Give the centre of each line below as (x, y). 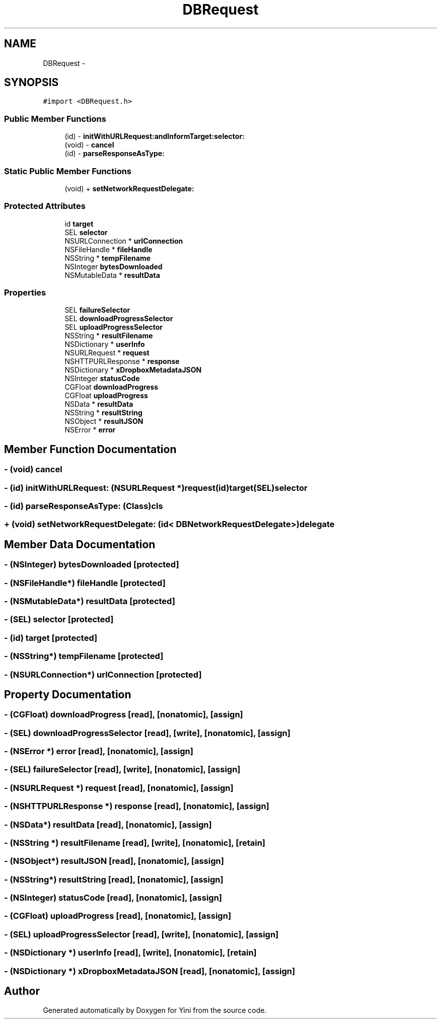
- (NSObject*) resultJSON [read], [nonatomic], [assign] (114, 861)
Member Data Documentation (80, 544)
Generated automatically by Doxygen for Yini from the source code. (155, 1010)
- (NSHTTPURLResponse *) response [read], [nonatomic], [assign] (137, 806)
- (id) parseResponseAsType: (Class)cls (84, 506)
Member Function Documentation (90, 449)
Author (22, 991)
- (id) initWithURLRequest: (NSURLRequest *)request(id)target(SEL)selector (156, 488)
